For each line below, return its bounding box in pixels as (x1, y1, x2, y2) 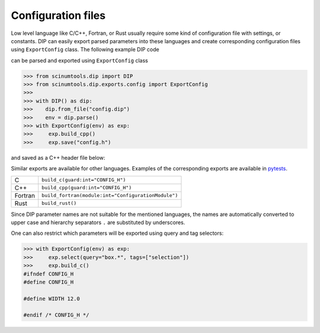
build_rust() (41, 200, 77, 206)
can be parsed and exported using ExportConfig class (11, 57, 148, 64)
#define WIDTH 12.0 (23, 295, 80, 302)
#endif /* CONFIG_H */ (23, 312, 89, 319)
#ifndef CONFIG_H (23, 270, 74, 277)
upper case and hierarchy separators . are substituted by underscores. (11, 219, 185, 226)
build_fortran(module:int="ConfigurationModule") (41, 192, 178, 199)
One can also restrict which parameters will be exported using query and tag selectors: (11, 229, 224, 237)
